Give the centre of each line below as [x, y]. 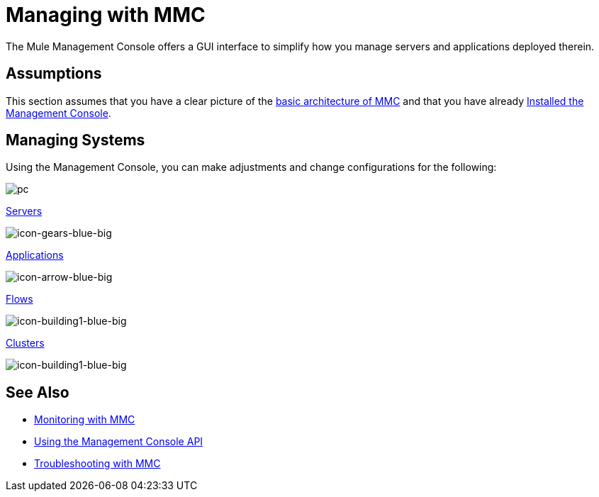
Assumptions [54, 74]
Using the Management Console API [119, 442]
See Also [38, 392]
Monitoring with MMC [85, 420]
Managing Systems [75, 140]
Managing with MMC [106, 15]
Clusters [25, 343]
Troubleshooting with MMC [97, 464]
